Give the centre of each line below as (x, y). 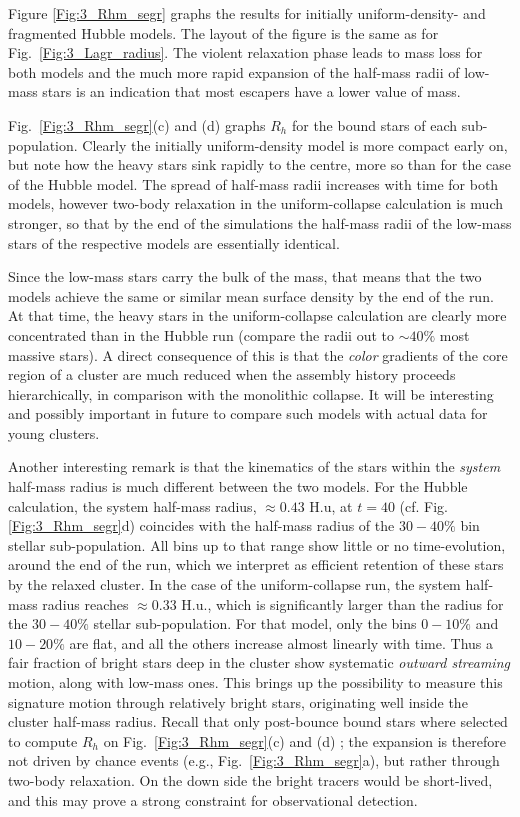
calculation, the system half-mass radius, (132, 505)
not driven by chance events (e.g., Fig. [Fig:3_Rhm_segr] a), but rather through (254, 760)
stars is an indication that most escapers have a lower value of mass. (251, 91)
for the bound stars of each (374, 124)
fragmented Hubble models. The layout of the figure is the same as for (223, 32)
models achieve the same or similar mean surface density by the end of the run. (251, 295)
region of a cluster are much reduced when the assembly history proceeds (232, 374)
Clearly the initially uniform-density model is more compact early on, (295, 144)
